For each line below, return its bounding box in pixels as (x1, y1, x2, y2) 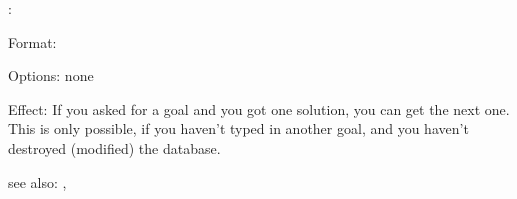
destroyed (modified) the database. (8, 137, 221, 158)
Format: (8, 31, 57, 52)
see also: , (8, 171, 67, 192)
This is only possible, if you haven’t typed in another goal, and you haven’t (8, 118, 469, 139)
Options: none (8, 65, 94, 86)
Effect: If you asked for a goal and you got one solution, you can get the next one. (8, 98, 510, 119)
